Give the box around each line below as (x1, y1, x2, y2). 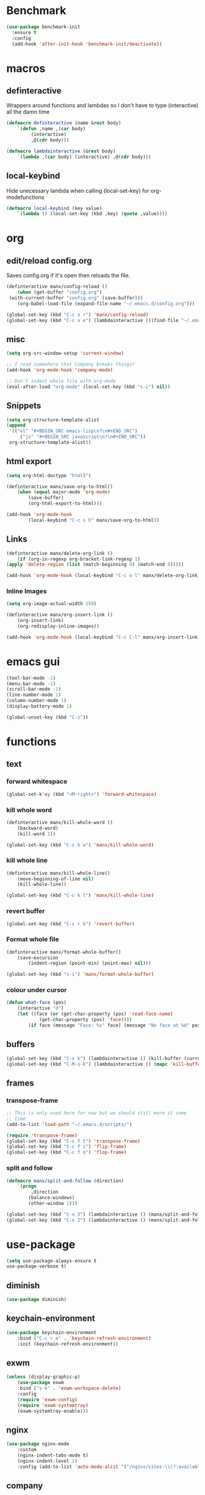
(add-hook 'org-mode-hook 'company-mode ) (6, 367, 113, 373)
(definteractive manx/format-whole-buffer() (6, 949, 121, 955)
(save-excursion (17, 955, 59, 961)
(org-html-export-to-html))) (28, 501, 103, 507)
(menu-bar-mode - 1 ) (6, 681, 56, 687)
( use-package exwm (17, 1380, 64, 1386)
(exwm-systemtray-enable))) (17, 1408, 88, 1414)
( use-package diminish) (6, 1297, 67, 1303)
